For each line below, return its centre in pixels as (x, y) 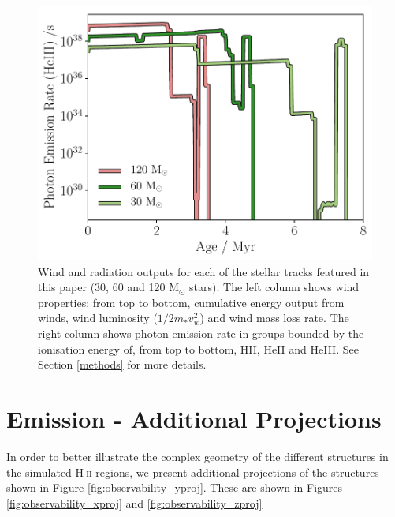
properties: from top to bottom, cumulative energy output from (191, 302)
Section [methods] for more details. (122, 364)
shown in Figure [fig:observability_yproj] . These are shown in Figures (175, 487)
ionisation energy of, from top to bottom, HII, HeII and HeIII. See (198, 348)
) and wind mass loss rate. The (274, 318)
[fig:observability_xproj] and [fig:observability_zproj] (134, 502)
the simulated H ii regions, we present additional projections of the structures (193, 472)
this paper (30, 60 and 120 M (109, 287)
